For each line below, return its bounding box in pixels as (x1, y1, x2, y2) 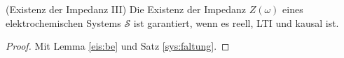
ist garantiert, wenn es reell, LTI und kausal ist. (133, 15, 339, 30)
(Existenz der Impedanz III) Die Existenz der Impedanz (6, 2, 247, 16)
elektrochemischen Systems (6, 15, 121, 30)
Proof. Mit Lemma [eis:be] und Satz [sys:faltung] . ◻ (6, 39, 230, 53)
